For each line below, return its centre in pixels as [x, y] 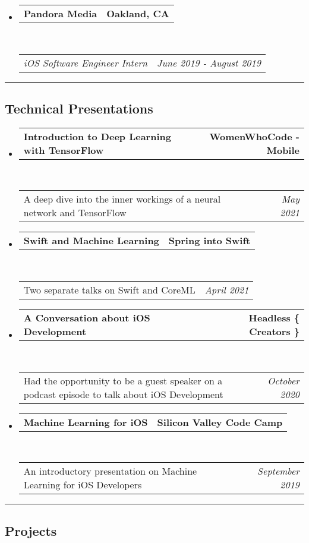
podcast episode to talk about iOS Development [123, 394]
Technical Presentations [79, 108]
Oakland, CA [138, 13]
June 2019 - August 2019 [209, 62]
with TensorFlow [64, 150]
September [278, 471]
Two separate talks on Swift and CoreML [109, 289]
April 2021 [227, 289]
